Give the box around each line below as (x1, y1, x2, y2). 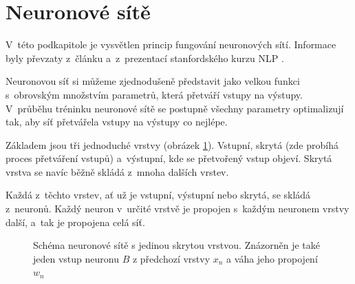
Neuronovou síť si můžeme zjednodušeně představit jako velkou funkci (6, 74, 300, 88)
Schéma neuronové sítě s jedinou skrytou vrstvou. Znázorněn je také (33, 238, 320, 252)
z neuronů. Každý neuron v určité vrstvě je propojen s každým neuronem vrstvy (6, 201, 349, 216)
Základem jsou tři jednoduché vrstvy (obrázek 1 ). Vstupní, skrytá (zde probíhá (6, 137, 338, 152)
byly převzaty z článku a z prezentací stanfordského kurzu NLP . (6, 50, 284, 65)
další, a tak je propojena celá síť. (6, 214, 145, 229)
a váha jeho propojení (226, 251, 318, 265)
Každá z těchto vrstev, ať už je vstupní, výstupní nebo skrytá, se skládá (6, 187, 311, 202)
